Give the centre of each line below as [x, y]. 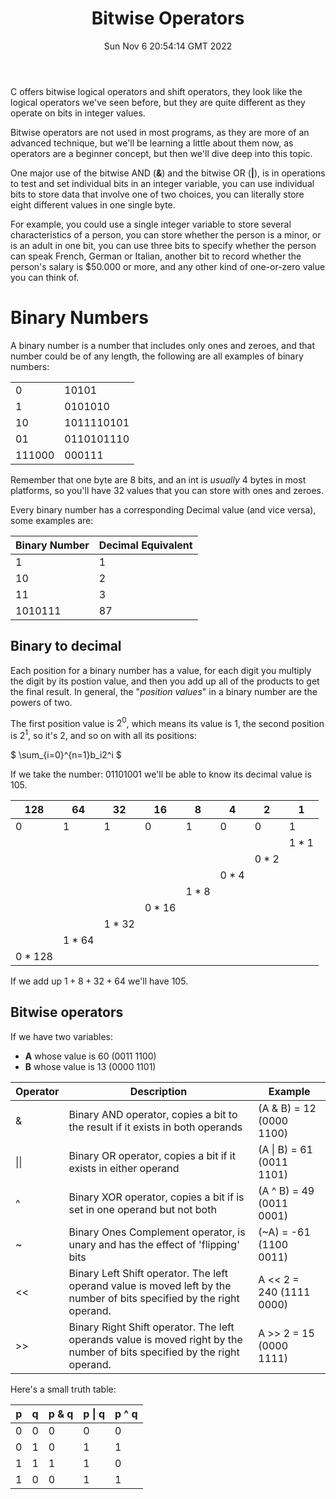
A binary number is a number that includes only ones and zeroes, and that [162, 345]
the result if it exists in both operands [155, 1127]
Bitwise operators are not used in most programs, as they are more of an [160, 132]
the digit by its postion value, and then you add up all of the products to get [165, 681]
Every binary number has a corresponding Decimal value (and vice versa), [163, 509]
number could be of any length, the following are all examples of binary [157, 356]
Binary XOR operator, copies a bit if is [156, 1197]
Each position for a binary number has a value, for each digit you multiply [161, 670]
